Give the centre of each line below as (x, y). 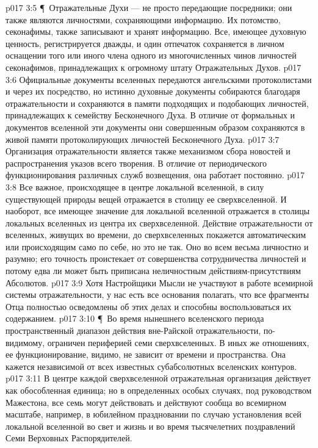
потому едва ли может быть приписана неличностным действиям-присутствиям (153, 271)
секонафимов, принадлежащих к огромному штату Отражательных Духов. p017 (154, 67)
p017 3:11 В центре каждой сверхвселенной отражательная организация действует (158, 378)
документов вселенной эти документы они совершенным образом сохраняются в (155, 127)
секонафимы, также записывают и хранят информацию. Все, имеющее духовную (156, 31)
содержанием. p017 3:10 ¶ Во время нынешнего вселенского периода (135, 318)
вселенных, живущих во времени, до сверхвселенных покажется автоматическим (156, 235)
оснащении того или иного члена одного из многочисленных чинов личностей (151, 55)
